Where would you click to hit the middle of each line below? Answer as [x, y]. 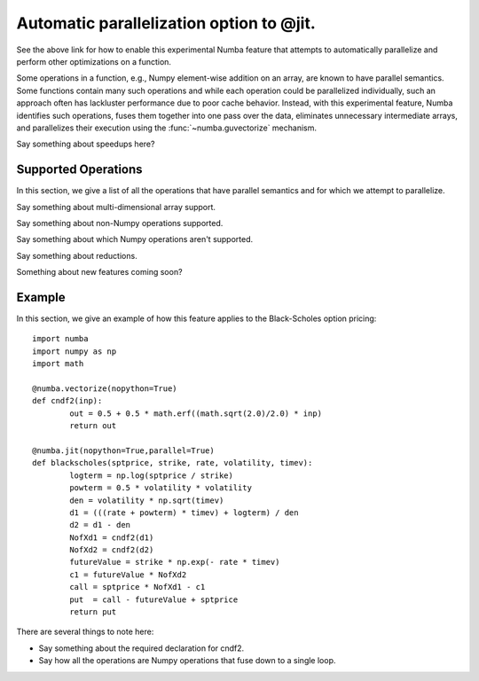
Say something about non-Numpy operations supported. [120, 223]
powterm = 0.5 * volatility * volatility [161, 488]
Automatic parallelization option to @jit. [166, 23]
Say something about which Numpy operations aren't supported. [135, 239]
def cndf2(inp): [67, 401]
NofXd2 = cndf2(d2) [112, 550]
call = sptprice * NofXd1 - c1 [137, 587]
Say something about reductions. [77, 255]
